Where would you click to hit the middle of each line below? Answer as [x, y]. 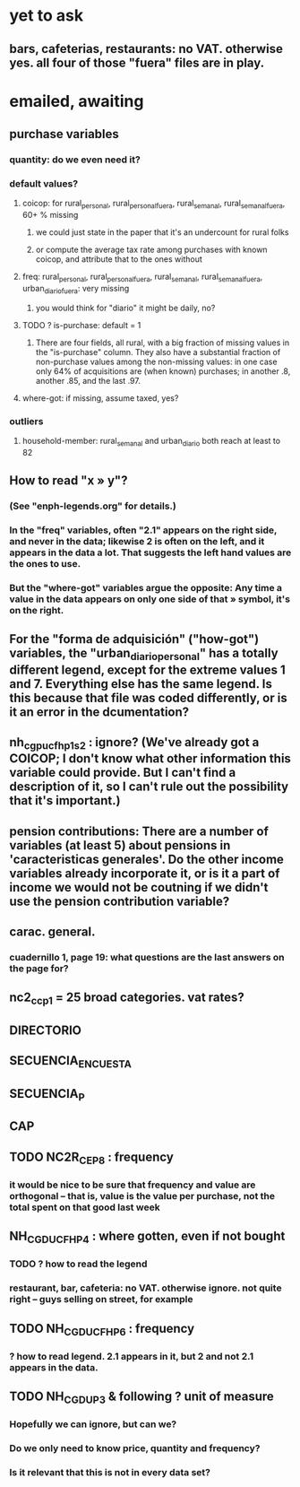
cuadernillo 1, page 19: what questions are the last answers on [147, 957]
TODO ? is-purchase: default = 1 [81, 325]
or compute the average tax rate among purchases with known [151, 250]
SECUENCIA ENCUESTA [71, 1062]
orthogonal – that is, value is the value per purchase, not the [142, 1196]
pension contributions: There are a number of [139, 831]
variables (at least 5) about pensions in [120, 845]
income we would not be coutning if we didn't [139, 887]
